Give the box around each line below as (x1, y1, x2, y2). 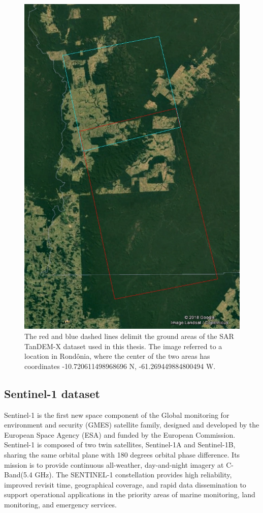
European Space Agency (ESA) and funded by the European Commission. (4, 429, 236, 440)
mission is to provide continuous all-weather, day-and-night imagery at (4, 459, 224, 470)
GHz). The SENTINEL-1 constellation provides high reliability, (35, 469, 232, 480)
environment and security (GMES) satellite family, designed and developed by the (4, 419, 259, 430)
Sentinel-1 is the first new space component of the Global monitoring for (4, 409, 229, 420)
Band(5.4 (4, 469, 32, 480)
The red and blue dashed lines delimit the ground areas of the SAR (24, 330, 234, 341)
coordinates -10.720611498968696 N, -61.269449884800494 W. (24, 360, 216, 371)
